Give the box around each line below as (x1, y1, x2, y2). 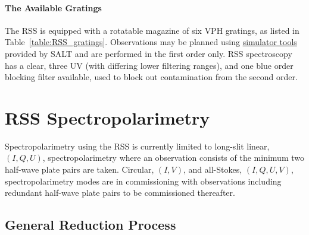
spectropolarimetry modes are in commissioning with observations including (5, 174, 282, 187)
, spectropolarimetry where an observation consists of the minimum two (42, 151, 304, 164)
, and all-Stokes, (183, 163, 242, 176)
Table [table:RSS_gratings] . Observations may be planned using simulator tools (5, 36, 297, 48)
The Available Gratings (5, 1, 102, 14)
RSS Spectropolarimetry (5, 105, 210, 129)
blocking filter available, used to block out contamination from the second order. (5, 71, 298, 83)
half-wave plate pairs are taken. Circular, (5, 163, 154, 176)
